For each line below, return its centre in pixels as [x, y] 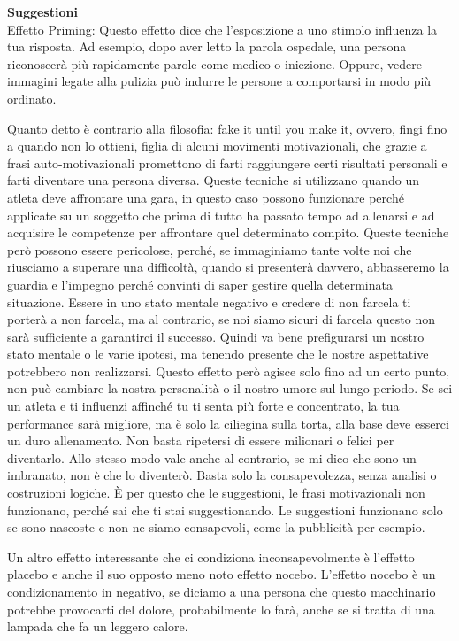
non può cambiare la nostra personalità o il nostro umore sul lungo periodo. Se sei [230, 388]
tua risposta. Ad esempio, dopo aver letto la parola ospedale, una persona [207, 46]
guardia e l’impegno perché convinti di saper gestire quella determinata [200, 284]
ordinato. [32, 98]
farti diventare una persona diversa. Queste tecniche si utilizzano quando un [213, 180]
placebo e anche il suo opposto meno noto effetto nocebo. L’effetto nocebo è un [222, 574]
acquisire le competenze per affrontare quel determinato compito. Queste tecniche [228, 232]
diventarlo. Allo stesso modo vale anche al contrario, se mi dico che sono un [212, 457]
